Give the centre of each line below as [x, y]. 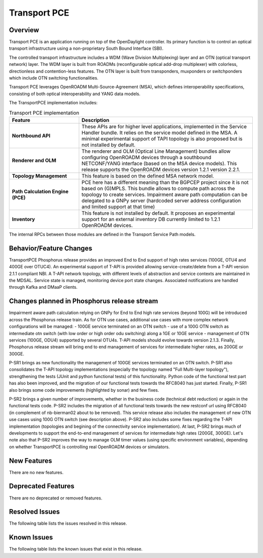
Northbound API [31, 136]
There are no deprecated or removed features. [56, 498]
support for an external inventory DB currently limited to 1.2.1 [151, 219]
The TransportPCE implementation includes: [53, 103]
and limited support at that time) [118, 206]
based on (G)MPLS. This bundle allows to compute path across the [158, 188]
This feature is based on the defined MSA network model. [148, 176]
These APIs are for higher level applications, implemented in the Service [164, 126]
